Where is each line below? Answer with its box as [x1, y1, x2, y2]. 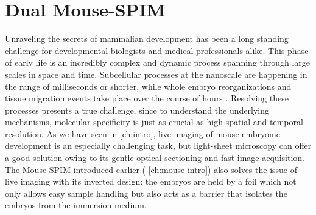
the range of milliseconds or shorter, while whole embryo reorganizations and [5, 80, 292, 92]
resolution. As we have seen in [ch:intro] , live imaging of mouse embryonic [5, 127, 280, 140]
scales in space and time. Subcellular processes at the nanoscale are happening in [5, 67, 307, 80]
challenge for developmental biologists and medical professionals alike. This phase [5, 44, 309, 56]
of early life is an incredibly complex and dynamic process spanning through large [5, 56, 311, 69]
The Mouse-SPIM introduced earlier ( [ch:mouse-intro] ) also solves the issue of [5, 163, 298, 176]
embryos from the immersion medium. [5, 199, 147, 211]
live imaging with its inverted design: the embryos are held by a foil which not [5, 175, 297, 188]
